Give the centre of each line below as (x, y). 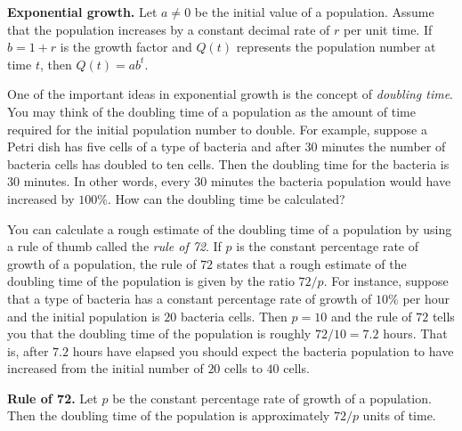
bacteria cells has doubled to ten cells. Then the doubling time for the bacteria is (228, 163)
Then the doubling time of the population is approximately (169, 415)
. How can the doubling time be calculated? (226, 198)
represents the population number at (336, 47)
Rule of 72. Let (53, 398)
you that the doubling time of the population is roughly (159, 333)
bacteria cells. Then (234, 316)
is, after (28, 350)
